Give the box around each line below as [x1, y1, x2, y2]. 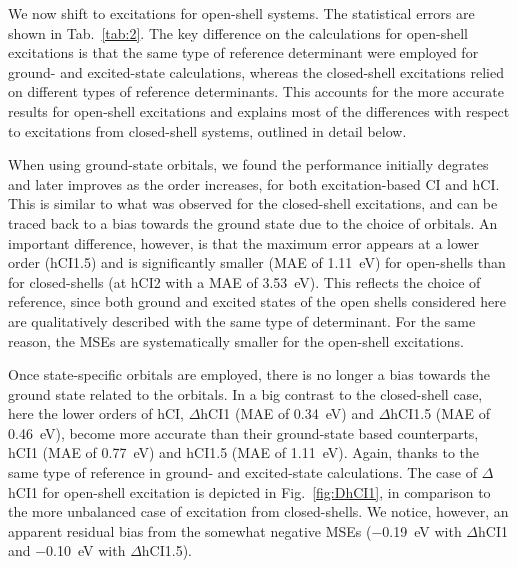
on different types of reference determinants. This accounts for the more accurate [8, 81, 504, 102]
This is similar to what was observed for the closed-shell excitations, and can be [8, 193, 498, 214]
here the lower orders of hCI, [8, 403, 184, 424]
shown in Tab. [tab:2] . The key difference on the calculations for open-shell [8, 22, 468, 43]
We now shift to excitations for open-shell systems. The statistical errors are [8, 3, 475, 23]
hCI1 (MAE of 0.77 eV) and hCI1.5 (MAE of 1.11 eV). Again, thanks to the [8, 442, 480, 463]
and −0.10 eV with [8, 540, 126, 561]
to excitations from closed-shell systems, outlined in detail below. [8, 120, 407, 141]
